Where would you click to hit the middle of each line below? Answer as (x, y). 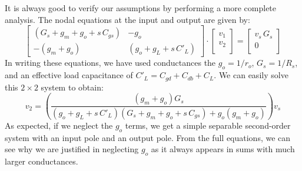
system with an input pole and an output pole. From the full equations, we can (148, 137)
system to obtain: (72, 87)
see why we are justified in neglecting (72, 149)
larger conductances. (42, 161)
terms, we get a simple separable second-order (208, 125)
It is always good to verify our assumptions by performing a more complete (141, 8)
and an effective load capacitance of (69, 75)
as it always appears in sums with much (223, 149)
